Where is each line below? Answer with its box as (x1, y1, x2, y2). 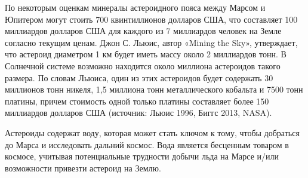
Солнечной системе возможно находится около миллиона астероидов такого (5, 59, 281, 72)
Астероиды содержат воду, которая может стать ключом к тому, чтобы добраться (5, 126, 300, 139)
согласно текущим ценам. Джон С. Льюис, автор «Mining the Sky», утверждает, (5, 36, 298, 48)
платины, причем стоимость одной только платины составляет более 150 (5, 94, 269, 107)
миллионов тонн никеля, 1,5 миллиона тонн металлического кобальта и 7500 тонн (5, 83, 303, 96)
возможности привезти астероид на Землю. (5, 161, 161, 174)
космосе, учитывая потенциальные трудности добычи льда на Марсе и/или (5, 150, 279, 162)
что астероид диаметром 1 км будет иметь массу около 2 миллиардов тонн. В (5, 48, 287, 60)
